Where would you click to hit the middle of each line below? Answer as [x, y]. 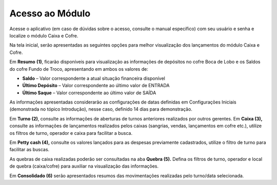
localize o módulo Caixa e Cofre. [44, 35]
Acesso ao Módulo [50, 13]
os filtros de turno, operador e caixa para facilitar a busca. [71, 133]
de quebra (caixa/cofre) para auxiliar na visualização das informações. [84, 166]
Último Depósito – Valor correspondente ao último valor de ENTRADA [96, 86]
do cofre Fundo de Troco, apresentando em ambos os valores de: [79, 69]
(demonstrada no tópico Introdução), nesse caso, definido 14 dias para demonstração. [101, 109]
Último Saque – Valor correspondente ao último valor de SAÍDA [89, 93]
